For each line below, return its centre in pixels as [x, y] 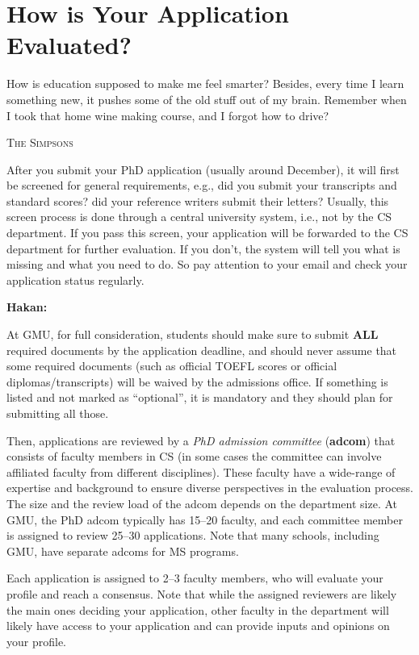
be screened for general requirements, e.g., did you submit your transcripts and [202, 185]
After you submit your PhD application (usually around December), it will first [203, 169]
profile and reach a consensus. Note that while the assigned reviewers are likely [202, 593]
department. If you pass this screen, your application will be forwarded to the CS [207, 233]
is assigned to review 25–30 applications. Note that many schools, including [193, 535]
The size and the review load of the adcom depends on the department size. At [202, 503]
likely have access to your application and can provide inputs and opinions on [198, 626]
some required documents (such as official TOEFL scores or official [172, 366]
